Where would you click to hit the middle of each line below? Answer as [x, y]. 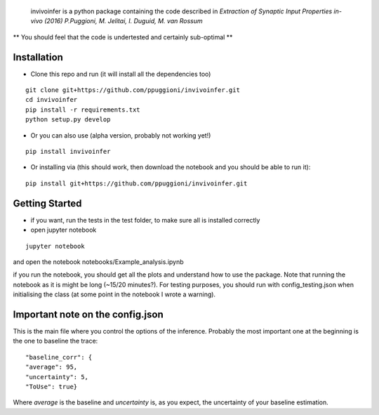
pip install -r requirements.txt [83, 110]
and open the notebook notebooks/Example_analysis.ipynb [98, 262]
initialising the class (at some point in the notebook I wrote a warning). [114, 294]
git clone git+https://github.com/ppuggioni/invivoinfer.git [133, 90]
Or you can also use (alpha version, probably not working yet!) [121, 135]
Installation [38, 57]
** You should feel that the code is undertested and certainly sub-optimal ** [123, 37]
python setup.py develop [68, 120]
